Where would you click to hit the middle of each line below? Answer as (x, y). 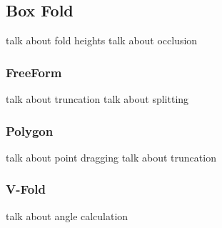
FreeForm (34, 72)
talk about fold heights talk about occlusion (102, 40)
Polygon (30, 130)
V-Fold (26, 189)
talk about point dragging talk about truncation (111, 157)
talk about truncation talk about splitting (97, 99)
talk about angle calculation (67, 215)
